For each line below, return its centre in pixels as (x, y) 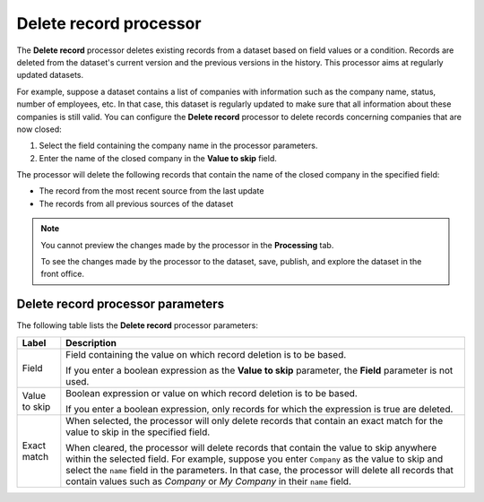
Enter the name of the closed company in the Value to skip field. (158, 158)
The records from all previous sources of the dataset (136, 203)
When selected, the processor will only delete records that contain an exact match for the (255, 420)
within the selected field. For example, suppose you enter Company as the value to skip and (255, 459)
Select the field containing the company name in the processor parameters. (178, 146)
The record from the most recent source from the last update (151, 191)
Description (91, 342)
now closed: (39, 129)
